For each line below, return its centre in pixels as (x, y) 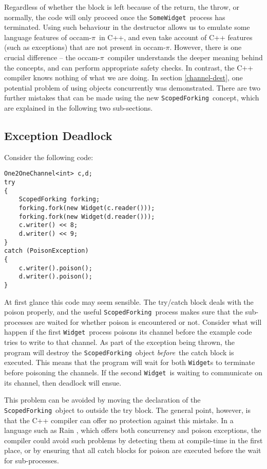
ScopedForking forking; (59, 199)
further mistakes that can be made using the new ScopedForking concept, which (132, 98)
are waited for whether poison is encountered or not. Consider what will (148, 322)
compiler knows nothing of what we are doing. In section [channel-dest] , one (123, 77)
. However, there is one (206, 47)
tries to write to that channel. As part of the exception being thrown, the (120, 342)
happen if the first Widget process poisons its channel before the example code (128, 332)
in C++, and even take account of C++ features (176, 37)
